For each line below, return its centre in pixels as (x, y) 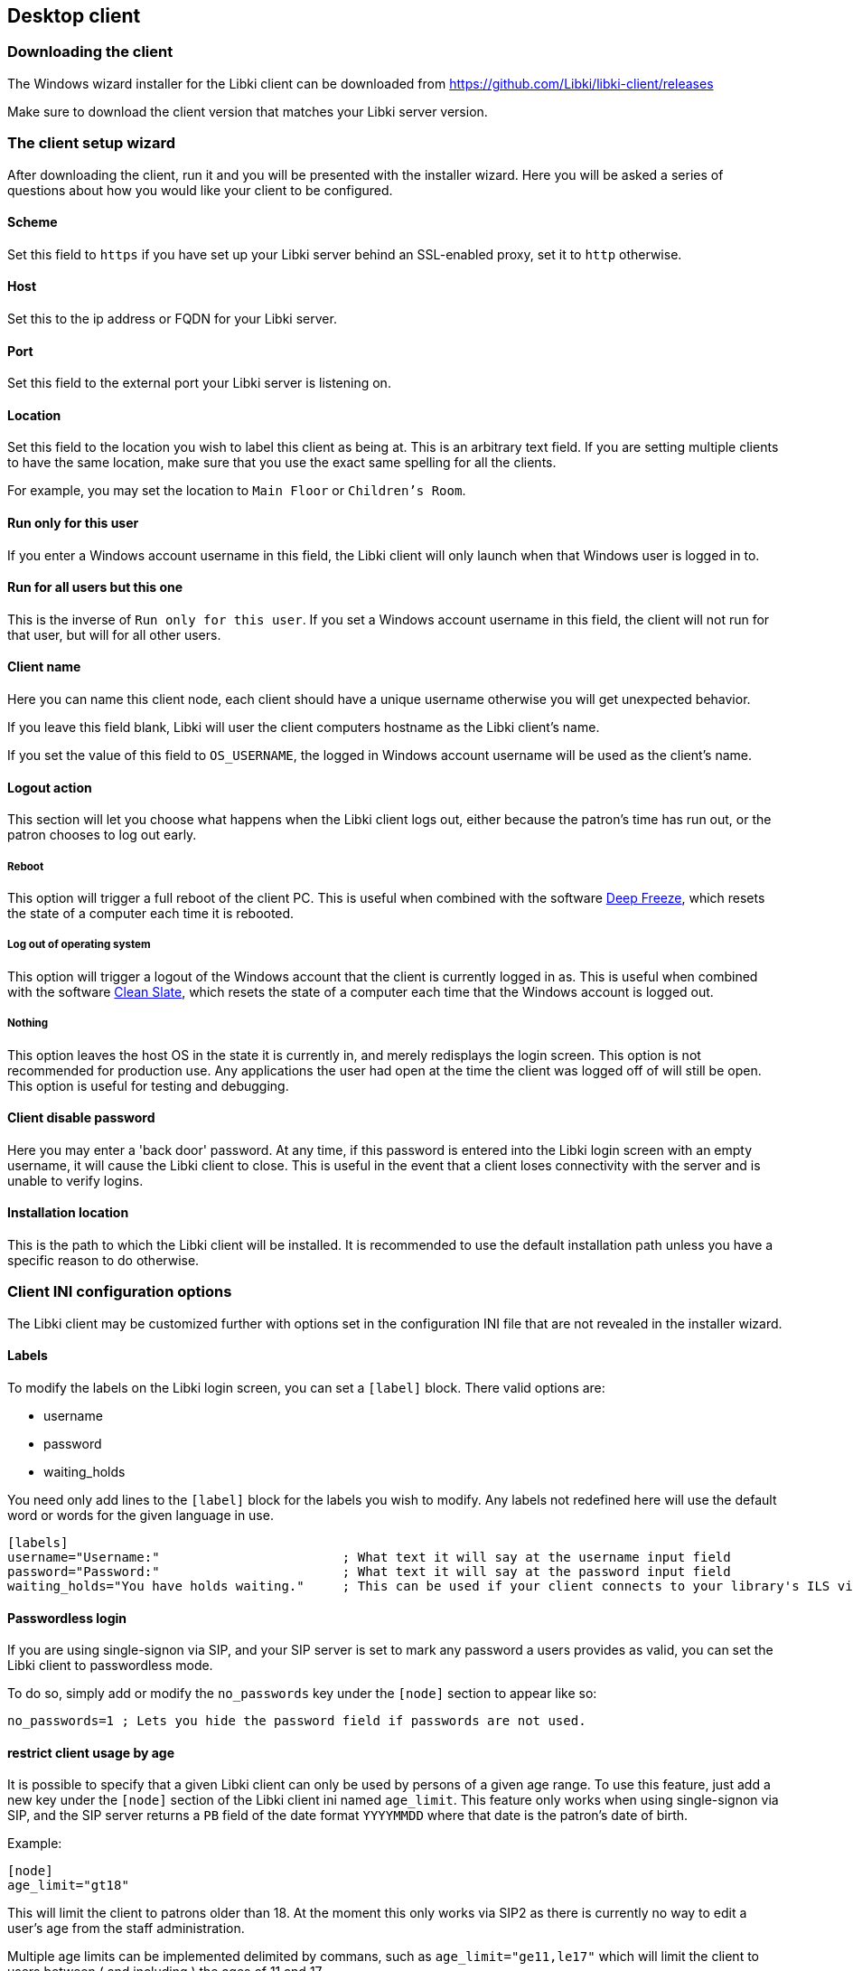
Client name (44, 667)
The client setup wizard (92, 143)
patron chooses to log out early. (102, 835)
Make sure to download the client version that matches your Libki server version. (248, 111)
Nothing (28, 1023)
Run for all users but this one (95, 587)
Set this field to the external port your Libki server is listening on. (199, 383)
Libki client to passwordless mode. (110, 1666)
